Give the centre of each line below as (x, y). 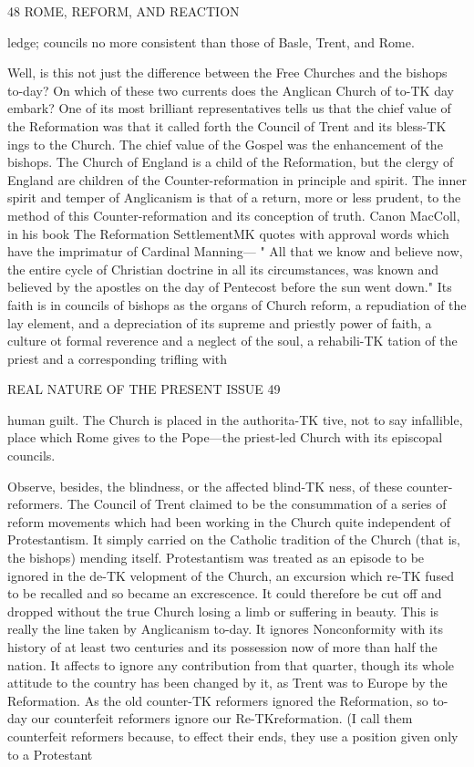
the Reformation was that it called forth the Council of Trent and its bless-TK (227, 125)
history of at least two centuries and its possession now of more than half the (222, 647)
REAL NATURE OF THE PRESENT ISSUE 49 (144, 389)
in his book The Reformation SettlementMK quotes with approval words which (228, 233)
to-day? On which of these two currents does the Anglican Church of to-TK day (231, 90)
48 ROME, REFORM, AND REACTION (124, 11)
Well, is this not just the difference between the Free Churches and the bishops (227, 73)
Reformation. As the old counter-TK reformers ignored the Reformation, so (218, 700)
